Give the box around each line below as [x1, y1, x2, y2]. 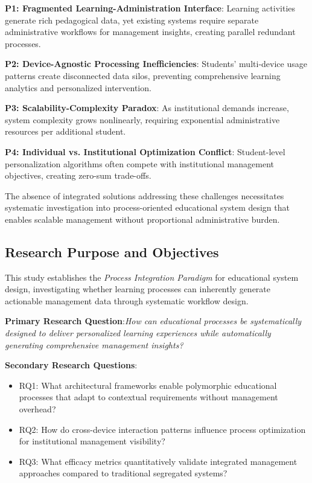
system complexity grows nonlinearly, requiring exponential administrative [5, 113, 280, 126]
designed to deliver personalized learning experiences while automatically [5, 327, 271, 339]
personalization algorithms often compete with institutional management [5, 157, 274, 170]
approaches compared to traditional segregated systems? [19, 467, 228, 479]
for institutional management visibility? [19, 435, 165, 447]
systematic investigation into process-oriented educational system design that [5, 201, 290, 214]
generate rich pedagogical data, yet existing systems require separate [5, 13, 259, 26]
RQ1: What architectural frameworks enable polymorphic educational [19, 379, 277, 391]
